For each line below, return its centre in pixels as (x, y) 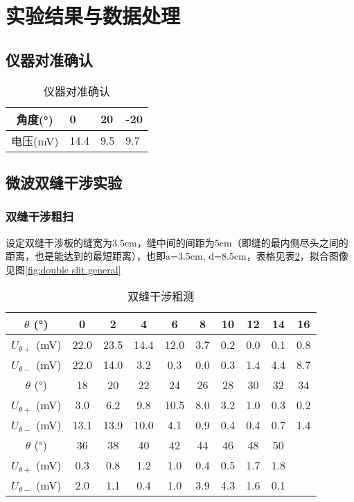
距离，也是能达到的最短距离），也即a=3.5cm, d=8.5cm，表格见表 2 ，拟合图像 (177, 256)
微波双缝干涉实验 (64, 182)
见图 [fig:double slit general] (63, 269)
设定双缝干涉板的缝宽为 (59, 242)
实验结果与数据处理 (93, 16)
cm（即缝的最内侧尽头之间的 (284, 242)
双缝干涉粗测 (161, 296)
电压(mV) (35, 141)
